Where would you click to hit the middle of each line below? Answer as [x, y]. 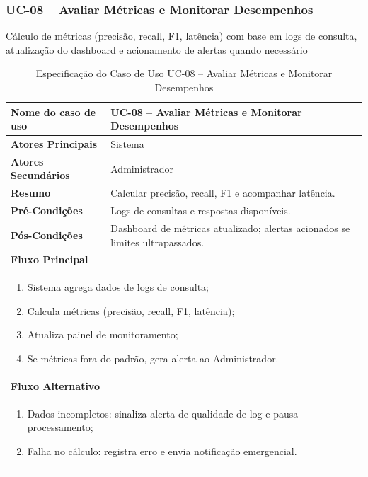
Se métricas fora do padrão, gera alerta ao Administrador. [153, 358]
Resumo [31, 193]
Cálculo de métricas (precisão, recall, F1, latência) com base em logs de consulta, [182, 36]
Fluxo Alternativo [55, 385]
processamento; [60, 427]
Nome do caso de [53, 111]
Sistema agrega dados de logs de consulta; [118, 287]
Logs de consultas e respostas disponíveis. [201, 211]
